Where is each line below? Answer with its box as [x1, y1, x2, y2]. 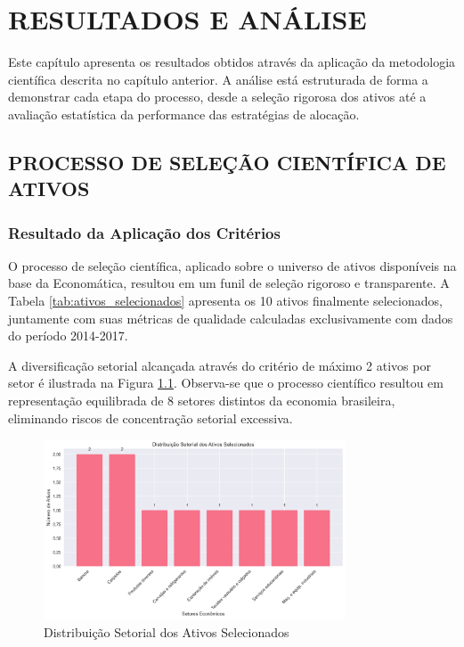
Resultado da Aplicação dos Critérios [8, 221, 281, 243]
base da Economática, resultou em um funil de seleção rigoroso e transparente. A [8, 274, 450, 292]
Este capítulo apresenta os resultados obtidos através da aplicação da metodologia [8, 53, 456, 71]
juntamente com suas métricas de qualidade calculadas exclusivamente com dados [8, 308, 453, 327]
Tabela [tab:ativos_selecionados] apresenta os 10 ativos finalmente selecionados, [8, 291, 443, 310]
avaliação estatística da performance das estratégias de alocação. [8, 104, 360, 123]
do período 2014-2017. [8, 326, 128, 345]
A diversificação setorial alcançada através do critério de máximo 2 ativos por [8, 356, 431, 374]
